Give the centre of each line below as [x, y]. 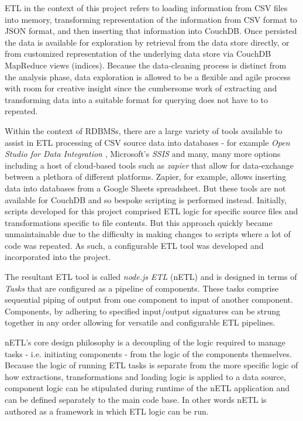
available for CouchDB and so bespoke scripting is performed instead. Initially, [146, 199]
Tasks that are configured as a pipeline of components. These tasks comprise [142, 288]
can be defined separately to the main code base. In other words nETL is [136, 399]
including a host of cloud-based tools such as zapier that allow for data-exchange [149, 165]
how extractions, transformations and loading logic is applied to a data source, [145, 376]
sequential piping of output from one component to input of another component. [149, 300]
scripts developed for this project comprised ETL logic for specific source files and [151, 211]
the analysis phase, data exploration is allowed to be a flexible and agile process [148, 76]
